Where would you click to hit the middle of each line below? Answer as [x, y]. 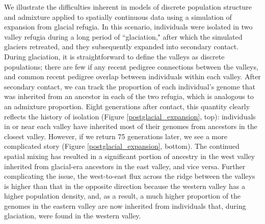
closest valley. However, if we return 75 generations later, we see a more [116, 136]
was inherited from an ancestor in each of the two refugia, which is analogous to [129, 96]
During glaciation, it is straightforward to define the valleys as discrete [114, 56]
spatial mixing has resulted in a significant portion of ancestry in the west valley [130, 156]
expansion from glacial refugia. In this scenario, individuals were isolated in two [128, 27]
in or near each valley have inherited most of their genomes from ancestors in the [131, 126]
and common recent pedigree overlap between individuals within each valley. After [132, 76]
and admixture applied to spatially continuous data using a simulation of [118, 17]
